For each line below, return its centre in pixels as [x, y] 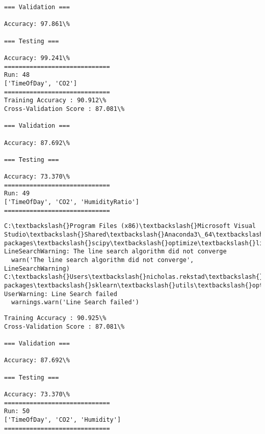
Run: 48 [17, 75]
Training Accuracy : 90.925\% [55, 318]
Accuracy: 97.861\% [37, 24]
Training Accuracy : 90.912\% [55, 100]
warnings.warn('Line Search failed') [75, 302]
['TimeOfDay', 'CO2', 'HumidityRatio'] [72, 202]
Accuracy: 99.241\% [37, 58]
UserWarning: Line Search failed [61, 294]
